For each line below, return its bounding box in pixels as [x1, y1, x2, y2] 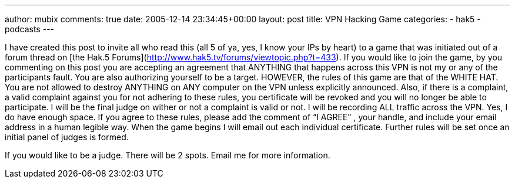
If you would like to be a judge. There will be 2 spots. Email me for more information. [5, 150, 330, 160]
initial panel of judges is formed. [5, 132, 129, 142]
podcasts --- [5, 24, 55, 34]
